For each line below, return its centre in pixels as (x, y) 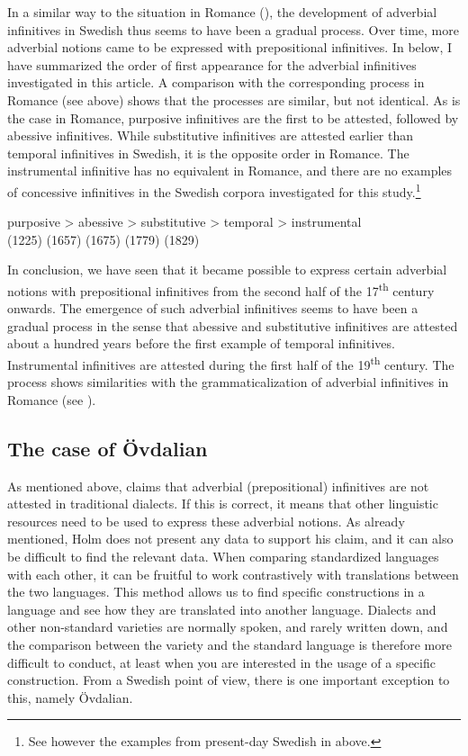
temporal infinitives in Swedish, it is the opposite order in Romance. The (208, 153)
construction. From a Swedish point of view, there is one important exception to (229, 680)
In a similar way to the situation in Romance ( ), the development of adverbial (222, 12)
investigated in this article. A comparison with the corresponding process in (216, 82)
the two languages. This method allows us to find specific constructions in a (216, 592)
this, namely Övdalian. (70, 697)
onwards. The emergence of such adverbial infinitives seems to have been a (213, 308)
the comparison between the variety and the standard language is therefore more (229, 644)
